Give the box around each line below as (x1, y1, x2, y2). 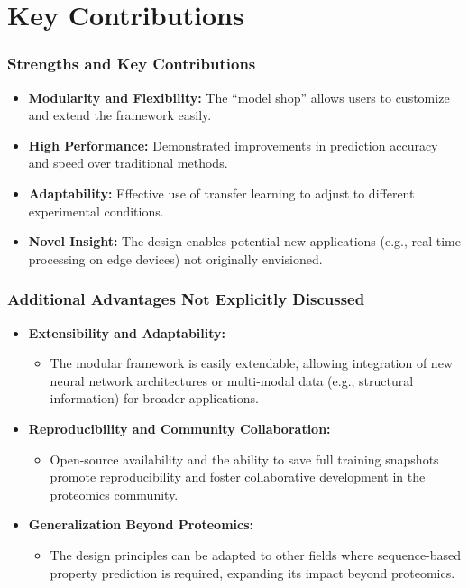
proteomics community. (50, 484, 179, 503)
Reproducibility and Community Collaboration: (28, 418, 331, 437)
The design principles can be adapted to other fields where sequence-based (50, 545, 462, 564)
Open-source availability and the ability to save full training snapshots (50, 449, 439, 468)
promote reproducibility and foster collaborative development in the (50, 467, 426, 486)
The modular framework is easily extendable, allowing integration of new (50, 354, 453, 372)
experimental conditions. (28, 201, 164, 220)
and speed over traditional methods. (28, 153, 228, 172)
